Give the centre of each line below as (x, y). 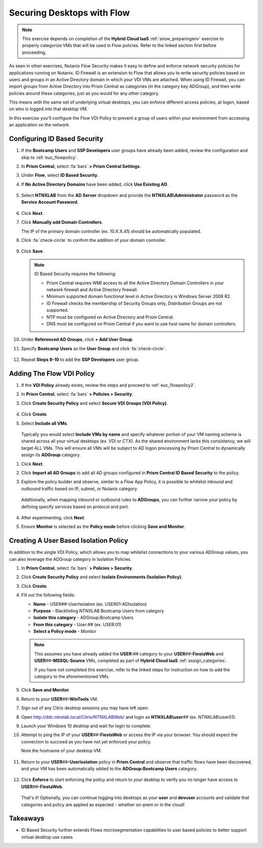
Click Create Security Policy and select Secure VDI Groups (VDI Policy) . (94, 403)
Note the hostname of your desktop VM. (62, 751)
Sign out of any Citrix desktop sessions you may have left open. (85, 708)
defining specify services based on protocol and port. (75, 507)
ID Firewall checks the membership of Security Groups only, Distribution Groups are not (134, 303)
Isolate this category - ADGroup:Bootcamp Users (84, 617)
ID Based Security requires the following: (75, 274)
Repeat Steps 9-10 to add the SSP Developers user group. (80, 360)
